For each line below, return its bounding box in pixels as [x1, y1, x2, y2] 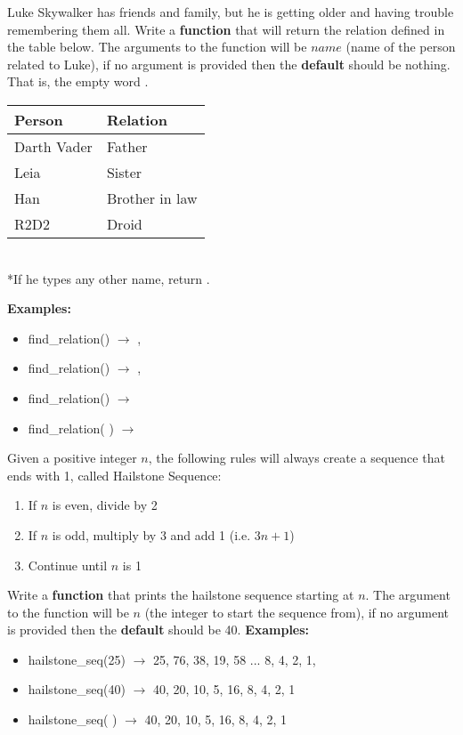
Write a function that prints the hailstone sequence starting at [7, 586, 354, 604]
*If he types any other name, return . [7, 269, 210, 287]
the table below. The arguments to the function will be [7, 37, 307, 56]
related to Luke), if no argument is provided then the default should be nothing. [7, 54, 451, 73]
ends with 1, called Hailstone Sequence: [7, 465, 222, 484]
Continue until [28, 555, 108, 574]
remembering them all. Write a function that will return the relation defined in [7, 20, 445, 38]
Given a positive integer [7, 448, 137, 467]
